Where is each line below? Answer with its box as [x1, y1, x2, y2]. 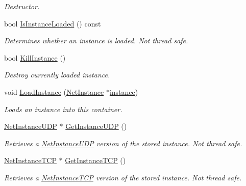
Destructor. [4, 1, 40, 11]
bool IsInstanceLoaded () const [4, 18, 101, 29]
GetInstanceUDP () [65, 121, 127, 131]
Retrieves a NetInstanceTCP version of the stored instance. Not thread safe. [4, 172, 242, 182]
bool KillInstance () [4, 52, 66, 63]
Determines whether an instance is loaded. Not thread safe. [4, 35, 188, 46]
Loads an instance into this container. [4, 103, 122, 114]
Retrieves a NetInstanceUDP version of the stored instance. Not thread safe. [4, 138, 242, 148]
